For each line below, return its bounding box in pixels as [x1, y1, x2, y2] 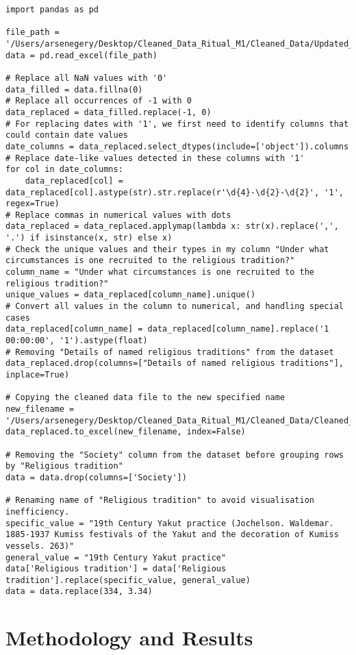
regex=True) [5, 199, 60, 209]
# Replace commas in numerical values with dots [5, 210, 231, 220]
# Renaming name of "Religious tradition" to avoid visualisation [5, 495, 315, 506]
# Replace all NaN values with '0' [5, 73, 168, 83]
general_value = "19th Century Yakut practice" [5, 552, 227, 563]
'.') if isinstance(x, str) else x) [5, 233, 173, 243]
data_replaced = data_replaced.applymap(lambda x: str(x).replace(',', [5, 221, 339, 232]
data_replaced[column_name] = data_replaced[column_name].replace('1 [5, 324, 329, 334]
